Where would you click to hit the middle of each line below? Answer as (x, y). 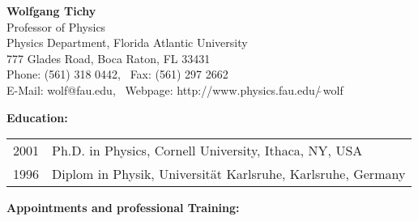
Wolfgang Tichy (51, 11)
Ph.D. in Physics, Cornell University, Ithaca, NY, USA (207, 151)
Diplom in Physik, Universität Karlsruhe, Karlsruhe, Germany (229, 174)
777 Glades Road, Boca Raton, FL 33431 (109, 58)
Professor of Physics (56, 26)
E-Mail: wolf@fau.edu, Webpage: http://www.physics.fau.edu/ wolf (175, 89)
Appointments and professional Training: (123, 208)
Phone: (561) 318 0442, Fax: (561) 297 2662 (117, 74)
